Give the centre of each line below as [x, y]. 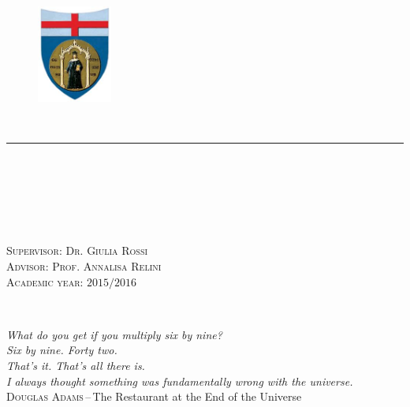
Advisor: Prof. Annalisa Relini [84, 265]
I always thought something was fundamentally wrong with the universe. [180, 381]
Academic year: [45, 281]
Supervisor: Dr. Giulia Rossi [77, 250]
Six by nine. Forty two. [62, 350]
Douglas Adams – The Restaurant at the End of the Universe [154, 396]
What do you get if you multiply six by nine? [114, 334]
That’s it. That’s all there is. [76, 365]
